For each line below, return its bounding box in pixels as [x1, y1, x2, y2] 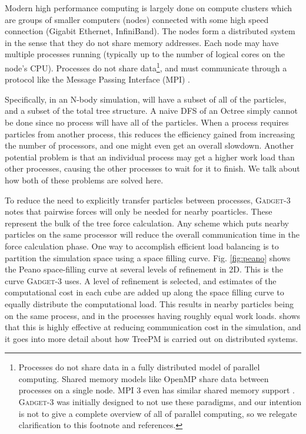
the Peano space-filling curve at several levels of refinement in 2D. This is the [5, 263, 283, 275]
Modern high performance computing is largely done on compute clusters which [5, 2, 292, 14]
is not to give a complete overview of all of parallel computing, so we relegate [18, 407, 297, 419]
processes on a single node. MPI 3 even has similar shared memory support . [18, 384, 295, 396]
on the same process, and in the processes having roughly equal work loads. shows [5, 309, 301, 321]
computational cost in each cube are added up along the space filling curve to [5, 286, 284, 298]
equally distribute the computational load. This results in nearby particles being [5, 297, 294, 310]
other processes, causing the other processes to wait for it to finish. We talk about [5, 162, 300, 175]
